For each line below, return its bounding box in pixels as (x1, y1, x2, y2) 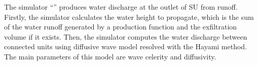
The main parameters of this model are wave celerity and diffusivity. (4, 51, 216, 61)
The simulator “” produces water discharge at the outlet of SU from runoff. (4, 2, 238, 12)
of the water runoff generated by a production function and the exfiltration (4, 21, 237, 32)
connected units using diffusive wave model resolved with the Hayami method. (4, 41, 247, 52)
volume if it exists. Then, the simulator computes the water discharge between (4, 31, 247, 42)
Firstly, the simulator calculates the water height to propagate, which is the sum (4, 11, 254, 22)
